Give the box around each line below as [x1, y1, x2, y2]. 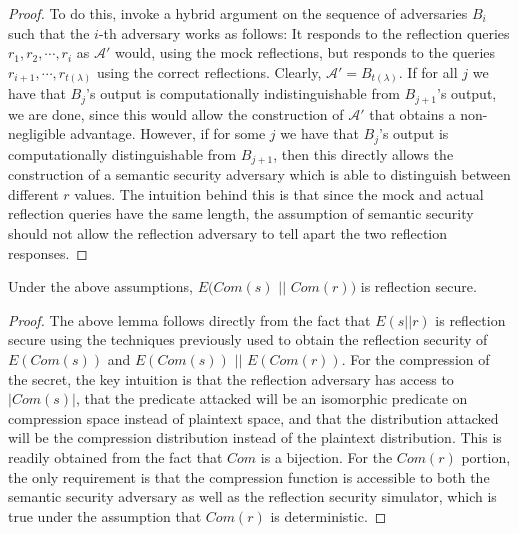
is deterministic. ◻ [270, 505, 387, 526]
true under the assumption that [8, 505, 202, 526]
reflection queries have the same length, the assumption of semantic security [8, 203, 474, 224]
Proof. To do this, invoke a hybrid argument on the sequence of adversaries [8, 3, 468, 23]
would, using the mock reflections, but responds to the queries [114, 42, 496, 63]
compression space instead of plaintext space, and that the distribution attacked [8, 407, 499, 428]
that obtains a [369, 103, 456, 124]
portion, [461, 446, 511, 467]
